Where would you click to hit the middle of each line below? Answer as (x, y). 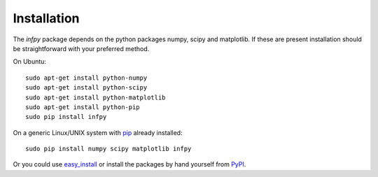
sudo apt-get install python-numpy (86, 78)
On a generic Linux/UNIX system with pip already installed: (98, 132)
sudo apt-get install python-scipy (86, 88)
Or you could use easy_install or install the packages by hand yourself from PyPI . (129, 164)
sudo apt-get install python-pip (83, 107)
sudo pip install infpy (66, 117)
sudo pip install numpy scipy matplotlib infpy (108, 149)
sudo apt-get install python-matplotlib (96, 97)
